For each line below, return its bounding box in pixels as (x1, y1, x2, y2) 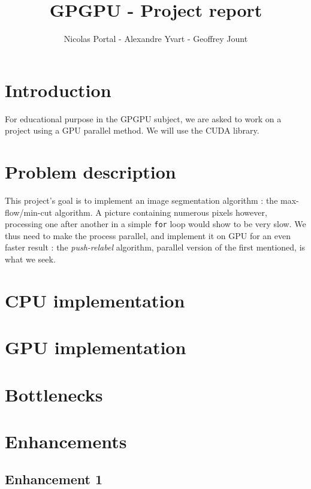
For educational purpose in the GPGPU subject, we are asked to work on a (5, 112, 282, 125)
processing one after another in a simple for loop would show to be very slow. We (5, 218, 306, 230)
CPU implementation (5, 288, 185, 312)
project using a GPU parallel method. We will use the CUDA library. (5, 124, 259, 137)
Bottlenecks (5, 382, 103, 406)
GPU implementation (5, 335, 186, 360)
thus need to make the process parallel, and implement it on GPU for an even (5, 229, 291, 242)
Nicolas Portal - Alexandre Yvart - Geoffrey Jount (64, 32, 248, 45)
